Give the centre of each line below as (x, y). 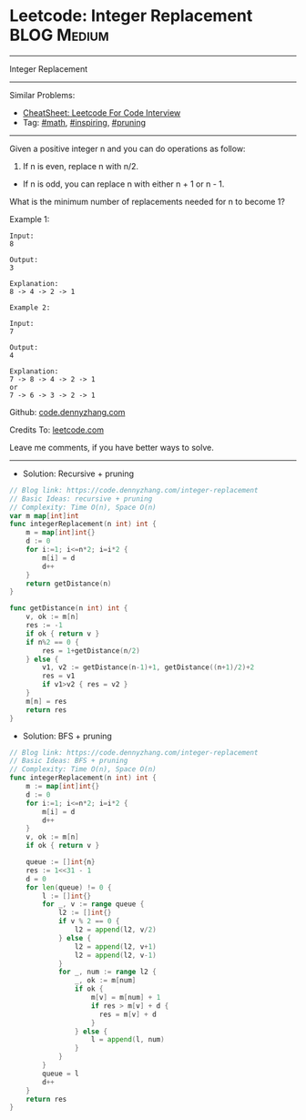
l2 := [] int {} (85, 913)
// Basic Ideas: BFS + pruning (69, 761)
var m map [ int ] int (44, 515)
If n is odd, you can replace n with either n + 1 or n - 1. (123, 184)
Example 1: (30, 219)
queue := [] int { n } (61, 862)
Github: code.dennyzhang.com (67, 412)
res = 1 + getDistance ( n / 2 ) (92, 651)
